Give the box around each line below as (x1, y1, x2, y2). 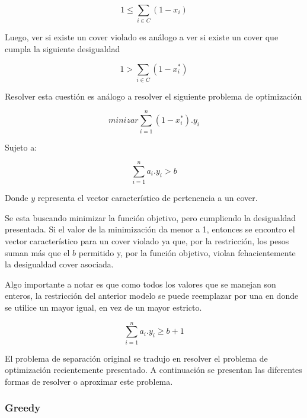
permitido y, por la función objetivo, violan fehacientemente (78, 246, 296, 259)
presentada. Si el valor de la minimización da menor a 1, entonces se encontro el (5, 223, 295, 235)
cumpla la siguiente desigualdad (5, 42, 120, 55)
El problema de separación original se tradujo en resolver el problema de (5, 352, 268, 364)
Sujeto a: (5, 141, 37, 153)
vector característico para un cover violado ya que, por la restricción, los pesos (5, 235, 289, 247)
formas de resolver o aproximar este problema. (5, 375, 173, 387)
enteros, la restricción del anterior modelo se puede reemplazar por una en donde (5, 289, 299, 302)
